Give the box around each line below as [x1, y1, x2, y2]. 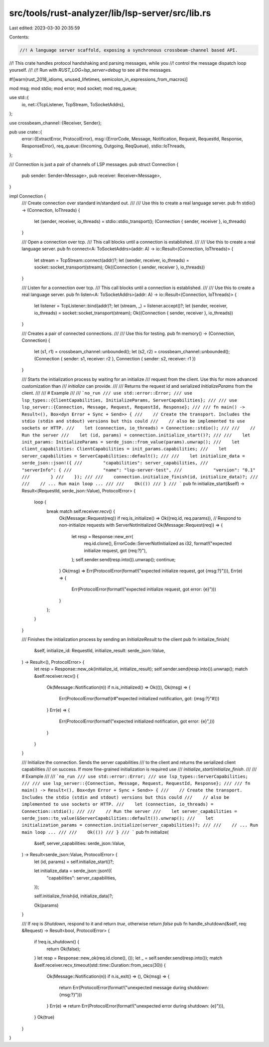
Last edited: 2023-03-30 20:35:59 [9, 25, 80, 31]
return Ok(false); [46, 946, 81, 952]
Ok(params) [34, 902, 59, 908]
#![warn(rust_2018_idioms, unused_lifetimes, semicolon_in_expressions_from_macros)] [9, 76, 188, 82]
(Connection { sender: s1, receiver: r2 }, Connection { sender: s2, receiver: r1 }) [34, 355, 196, 361]
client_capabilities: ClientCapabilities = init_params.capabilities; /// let [21, 446, 227, 452]
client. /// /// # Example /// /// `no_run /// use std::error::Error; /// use [21, 390, 193, 396]
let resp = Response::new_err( [71, 533, 134, 539]
